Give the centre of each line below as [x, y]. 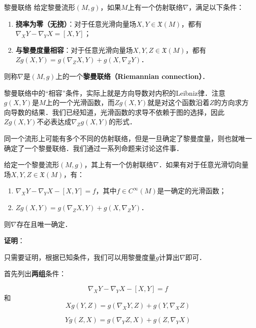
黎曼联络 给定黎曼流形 [40, 7]
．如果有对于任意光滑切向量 [204, 164]
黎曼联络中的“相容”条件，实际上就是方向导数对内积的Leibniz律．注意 [115, 92]
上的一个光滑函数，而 [80, 102]
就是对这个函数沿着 [178, 102]
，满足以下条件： [216, 7]
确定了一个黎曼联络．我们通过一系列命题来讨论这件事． [94, 148]
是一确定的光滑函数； [192, 191]
